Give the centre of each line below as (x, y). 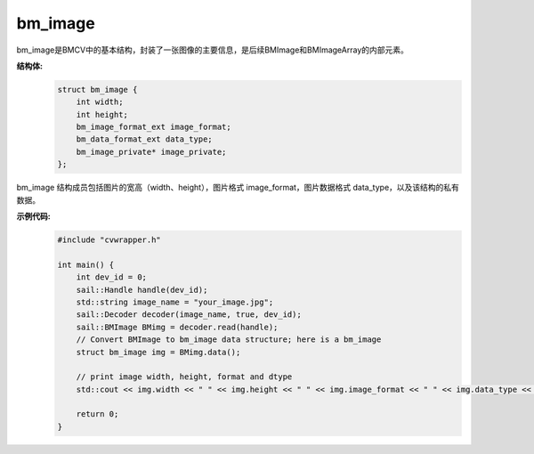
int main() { (86, 264)
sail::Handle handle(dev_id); (142, 290)
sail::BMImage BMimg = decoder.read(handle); (177, 327)
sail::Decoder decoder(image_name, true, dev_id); (189, 315)
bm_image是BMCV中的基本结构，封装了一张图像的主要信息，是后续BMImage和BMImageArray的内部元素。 (212, 50)
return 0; (97, 414)
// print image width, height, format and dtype (184, 377)
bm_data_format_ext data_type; (144, 139)
